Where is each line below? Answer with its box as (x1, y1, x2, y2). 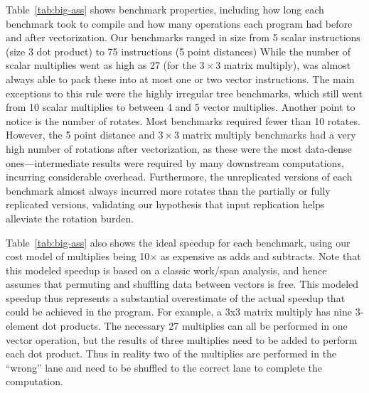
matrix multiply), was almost (223, 58, 351, 72)
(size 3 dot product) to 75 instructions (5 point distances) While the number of (6, 43, 351, 58)
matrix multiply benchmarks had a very (182, 127, 356, 142)
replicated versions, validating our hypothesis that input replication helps (6, 197, 325, 212)
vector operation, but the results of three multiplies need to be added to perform (6, 332, 358, 347)
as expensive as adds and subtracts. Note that (160, 249, 361, 264)
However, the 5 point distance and (6, 127, 155, 142)
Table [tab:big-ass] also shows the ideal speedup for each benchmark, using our (6, 235, 351, 249)
